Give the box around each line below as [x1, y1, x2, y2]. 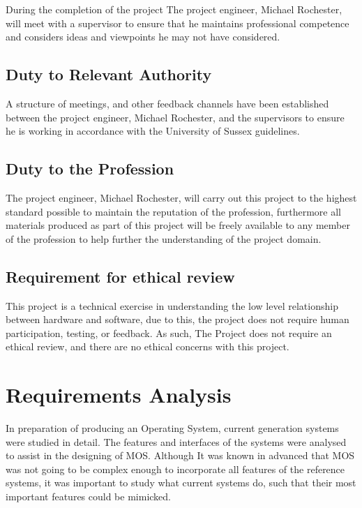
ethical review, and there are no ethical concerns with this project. [6, 339, 289, 354]
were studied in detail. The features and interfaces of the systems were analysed [6, 434, 347, 449]
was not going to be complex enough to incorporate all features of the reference [6, 461, 345, 476]
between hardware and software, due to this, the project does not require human [6, 312, 349, 327]
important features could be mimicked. [6, 489, 171, 504]
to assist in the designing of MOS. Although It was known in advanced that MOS [6, 448, 355, 463]
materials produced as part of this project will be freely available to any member [6, 218, 350, 232]
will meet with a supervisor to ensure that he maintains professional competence [6, 15, 349, 30]
